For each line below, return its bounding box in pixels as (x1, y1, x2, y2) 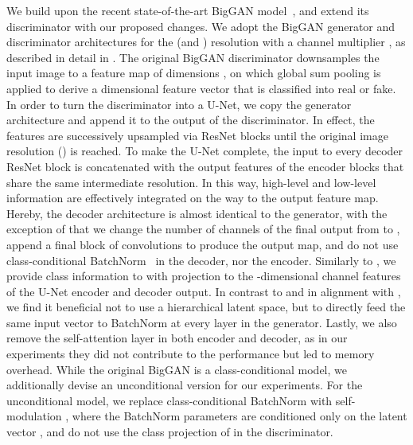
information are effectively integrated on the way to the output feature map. (6, 189, 379, 206)
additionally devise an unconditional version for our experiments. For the (6, 377, 363, 393)
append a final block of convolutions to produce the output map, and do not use (6, 236, 399, 252)
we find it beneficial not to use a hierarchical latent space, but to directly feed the (6, 299, 406, 315)
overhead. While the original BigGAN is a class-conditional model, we (6, 361, 347, 377)
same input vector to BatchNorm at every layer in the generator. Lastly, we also (6, 314, 397, 330)
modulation (6, 408, 62, 424)
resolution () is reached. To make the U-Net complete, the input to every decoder (6, 142, 403, 159)
